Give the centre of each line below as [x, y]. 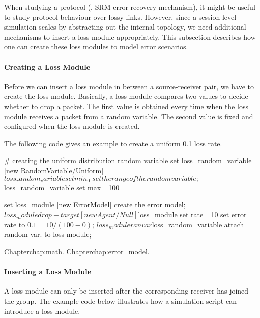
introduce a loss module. [42, 311]
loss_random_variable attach [198, 224]
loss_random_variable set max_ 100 [62, 187]
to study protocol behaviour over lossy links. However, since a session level [120, 17]
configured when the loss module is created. [72, 126]
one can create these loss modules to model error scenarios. [96, 47]
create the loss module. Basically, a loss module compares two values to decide [126, 96]
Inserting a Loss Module [48, 271]
